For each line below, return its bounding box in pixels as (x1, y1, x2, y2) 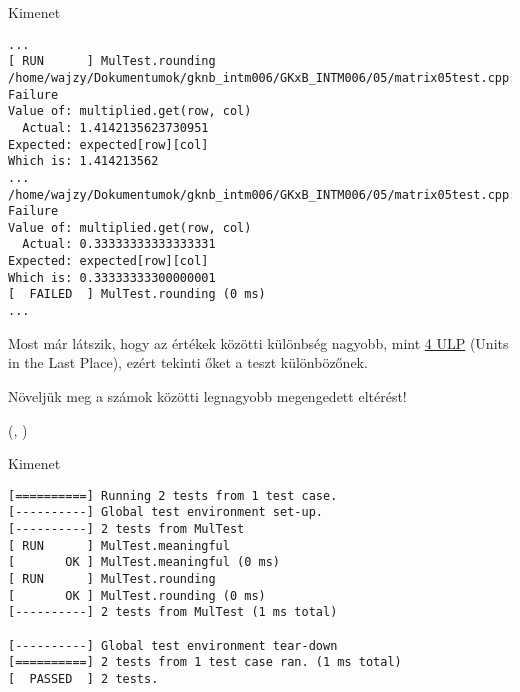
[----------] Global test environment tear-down (8, 638, 338, 653)
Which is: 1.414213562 (8, 154, 159, 169)
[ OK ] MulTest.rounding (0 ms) (8, 588, 266, 603)
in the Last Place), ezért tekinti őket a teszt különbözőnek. (8, 352, 368, 373)
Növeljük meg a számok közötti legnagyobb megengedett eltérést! (8, 385, 407, 406)
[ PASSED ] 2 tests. (8, 671, 159, 686)
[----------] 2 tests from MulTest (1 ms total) (8, 605, 338, 620)
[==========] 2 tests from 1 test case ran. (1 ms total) (8, 655, 402, 670)
